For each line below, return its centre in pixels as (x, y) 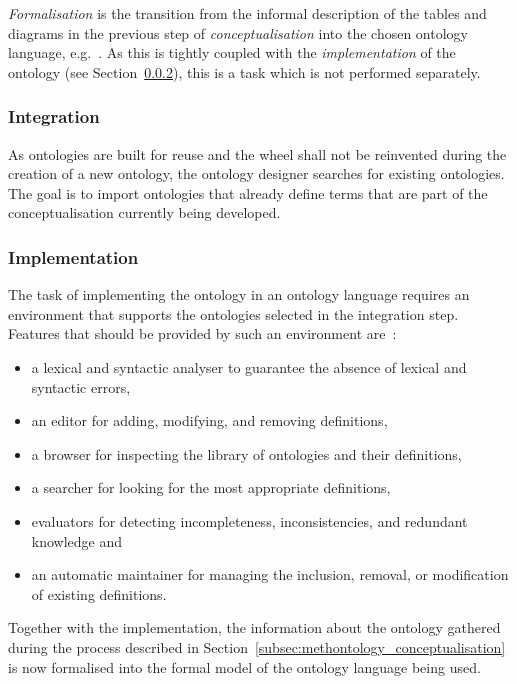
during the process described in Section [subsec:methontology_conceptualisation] (257, 646)
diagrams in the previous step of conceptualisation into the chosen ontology (238, 32)
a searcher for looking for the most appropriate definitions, (211, 487)
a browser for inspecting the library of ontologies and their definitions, (246, 453)
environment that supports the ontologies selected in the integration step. (233, 313)
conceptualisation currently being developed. (144, 212)
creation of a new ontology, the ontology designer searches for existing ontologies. (256, 173)
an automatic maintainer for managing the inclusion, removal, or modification (270, 574)
